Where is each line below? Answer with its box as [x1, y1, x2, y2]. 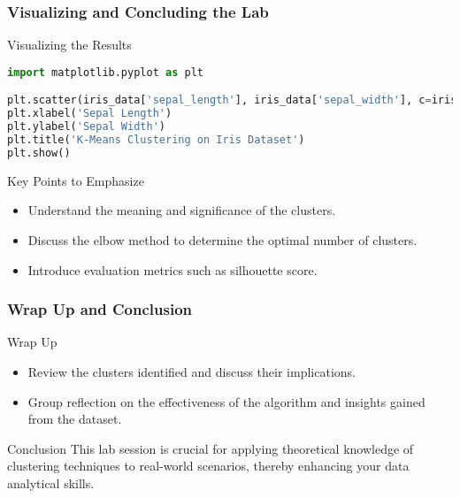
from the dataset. [27, 410, 122, 428]
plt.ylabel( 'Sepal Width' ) [7, 120, 165, 134]
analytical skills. [7, 473, 95, 492]
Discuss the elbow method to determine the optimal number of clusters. [27, 230, 418, 249]
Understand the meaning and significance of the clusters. [27, 201, 336, 219]
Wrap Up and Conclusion [7, 298, 193, 320]
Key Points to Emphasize [7, 171, 144, 189]
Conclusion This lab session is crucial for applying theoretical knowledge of [7, 439, 414, 457]
